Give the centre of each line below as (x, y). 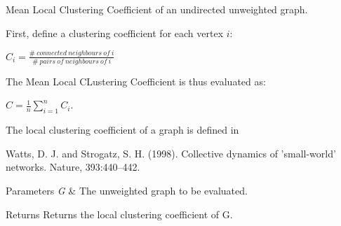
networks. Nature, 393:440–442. (73, 167)
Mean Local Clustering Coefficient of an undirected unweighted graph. (157, 9)
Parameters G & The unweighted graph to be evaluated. (127, 190)
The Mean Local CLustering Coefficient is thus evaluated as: (136, 81)
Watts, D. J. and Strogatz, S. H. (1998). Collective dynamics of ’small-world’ (171, 153)
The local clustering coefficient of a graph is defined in (122, 130)
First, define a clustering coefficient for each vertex (115, 33)
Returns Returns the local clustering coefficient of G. (119, 214)
